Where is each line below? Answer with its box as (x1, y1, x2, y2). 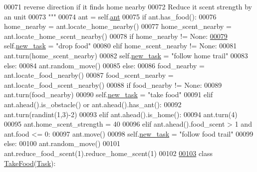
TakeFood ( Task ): (4, 158, 56, 168)
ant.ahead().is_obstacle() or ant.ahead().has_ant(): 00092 (4, 99, 182, 109)
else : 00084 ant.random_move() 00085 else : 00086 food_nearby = (4, 60, 205, 70)
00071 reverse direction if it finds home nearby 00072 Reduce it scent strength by (4, 1, 252, 11)
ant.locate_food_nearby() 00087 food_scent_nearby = (4, 70, 174, 80)
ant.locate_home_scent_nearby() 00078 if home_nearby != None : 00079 (4, 30, 228, 41)
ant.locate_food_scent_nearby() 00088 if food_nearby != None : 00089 (4, 79, 222, 90)
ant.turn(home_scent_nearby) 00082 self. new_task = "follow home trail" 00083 (4, 50, 248, 60)
